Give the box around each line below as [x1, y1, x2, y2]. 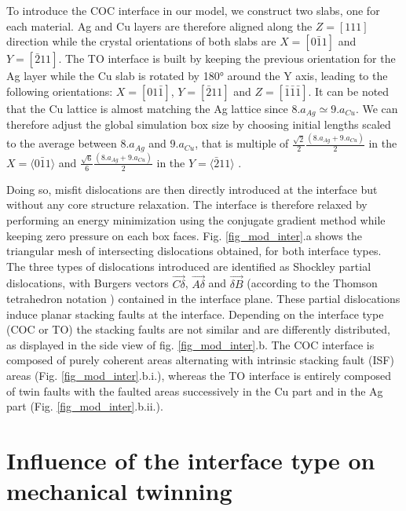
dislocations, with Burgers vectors [6, 275, 169, 291]
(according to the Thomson [247, 275, 378, 291]
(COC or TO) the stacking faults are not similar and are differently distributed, [6, 321, 391, 338]
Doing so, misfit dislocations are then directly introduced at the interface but [6, 181, 378, 197]
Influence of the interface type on [6, 444, 375, 476]
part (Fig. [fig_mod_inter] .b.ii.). [6, 398, 163, 414]
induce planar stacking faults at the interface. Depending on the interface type [6, 305, 384, 322]
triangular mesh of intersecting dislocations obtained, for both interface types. [6, 243, 382, 259]
